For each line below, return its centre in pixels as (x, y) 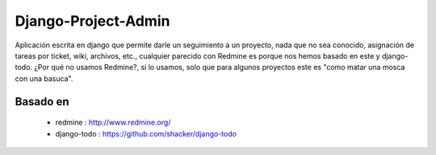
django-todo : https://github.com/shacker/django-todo (146, 133)
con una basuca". (44, 78)
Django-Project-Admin (92, 21)
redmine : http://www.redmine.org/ (113, 122)
